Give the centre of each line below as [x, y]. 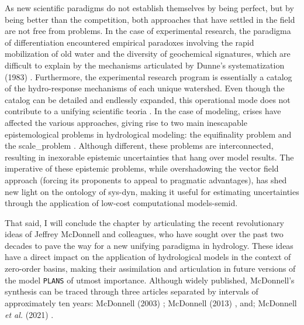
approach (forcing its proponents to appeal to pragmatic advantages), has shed [146, 179]
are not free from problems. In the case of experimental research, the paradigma [148, 31]
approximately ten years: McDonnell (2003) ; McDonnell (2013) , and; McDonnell [151, 302]
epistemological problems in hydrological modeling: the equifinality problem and [148, 134]
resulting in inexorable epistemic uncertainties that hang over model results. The [149, 157]
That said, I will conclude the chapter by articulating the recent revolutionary [144, 222]
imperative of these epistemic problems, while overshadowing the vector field [142, 168]
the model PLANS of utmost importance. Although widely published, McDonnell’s [150, 280]
